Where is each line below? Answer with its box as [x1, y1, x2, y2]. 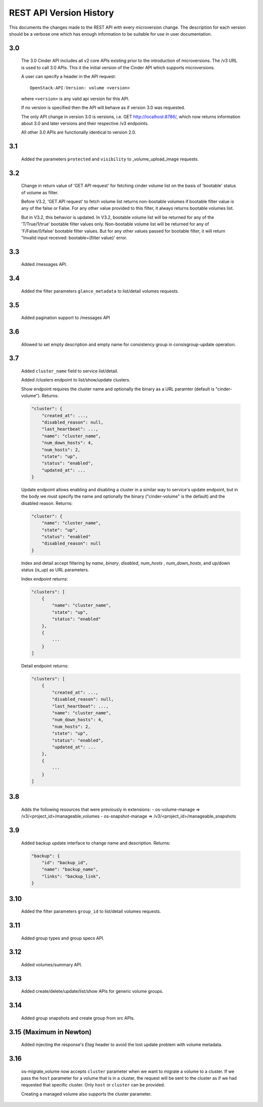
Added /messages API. [21, 262, 68, 267]
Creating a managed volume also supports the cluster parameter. [21, 1091, 152, 1097]
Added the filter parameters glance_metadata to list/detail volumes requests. [21, 288, 179, 294]
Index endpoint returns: [21, 576, 68, 582]
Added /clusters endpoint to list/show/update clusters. [21, 377, 131, 383]
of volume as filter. [21, 189, 58, 195]
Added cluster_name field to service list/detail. [21, 368, 119, 374]
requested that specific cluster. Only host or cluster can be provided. [21, 1082, 165, 1088]
